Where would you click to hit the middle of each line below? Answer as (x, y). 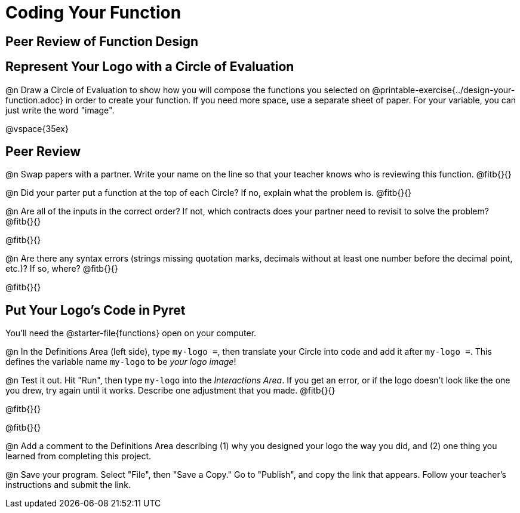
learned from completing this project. (79, 456)
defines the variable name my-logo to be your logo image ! (121, 362)
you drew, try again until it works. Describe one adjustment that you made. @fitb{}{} (170, 391)
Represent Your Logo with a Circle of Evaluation (150, 67)
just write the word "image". (60, 110)
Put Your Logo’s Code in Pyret (96, 310)
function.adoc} (35, 100)
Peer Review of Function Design (102, 41)
